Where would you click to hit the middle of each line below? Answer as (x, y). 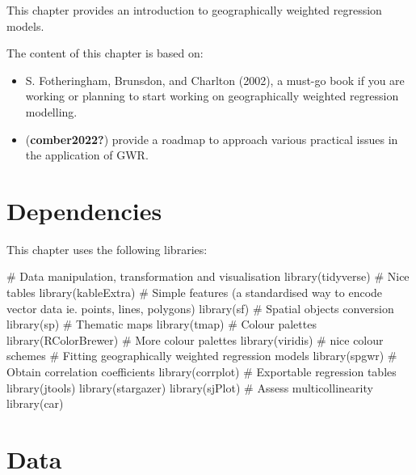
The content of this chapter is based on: (105, 53)
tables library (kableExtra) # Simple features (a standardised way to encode (195, 293)
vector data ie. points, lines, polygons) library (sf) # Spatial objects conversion (200, 308)
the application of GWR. (87, 155)
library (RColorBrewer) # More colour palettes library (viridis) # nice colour (195, 339)
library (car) (35, 403)
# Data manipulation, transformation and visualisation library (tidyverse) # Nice (208, 276)
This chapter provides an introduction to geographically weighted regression (194, 10)
